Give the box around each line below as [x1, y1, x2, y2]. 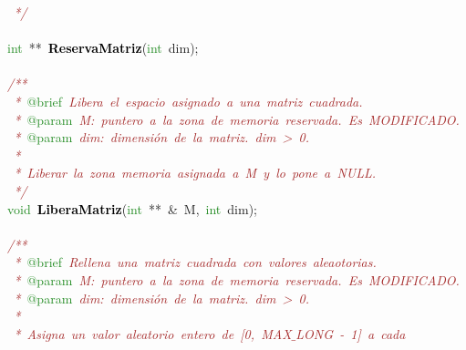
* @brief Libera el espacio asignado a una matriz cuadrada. [14, 91, 363, 110]
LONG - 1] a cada [295, 324, 406, 343]
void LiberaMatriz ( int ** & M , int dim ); [7, 199, 257, 218]
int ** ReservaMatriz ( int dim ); [7, 38, 199, 57]
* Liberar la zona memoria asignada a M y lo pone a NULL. [14, 163, 377, 182]
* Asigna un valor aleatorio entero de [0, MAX [14, 324, 292, 343]
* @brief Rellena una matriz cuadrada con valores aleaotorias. [14, 252, 377, 272]
